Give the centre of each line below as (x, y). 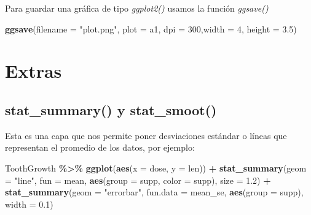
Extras (33, 71)
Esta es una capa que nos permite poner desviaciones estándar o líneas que (146, 135)
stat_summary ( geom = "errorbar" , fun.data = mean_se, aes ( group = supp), (154, 192)
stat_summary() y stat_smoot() (111, 109)
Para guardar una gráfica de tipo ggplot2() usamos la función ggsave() (137, 8)
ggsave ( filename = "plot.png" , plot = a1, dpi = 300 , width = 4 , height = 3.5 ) (151, 28)
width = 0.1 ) (29, 204)
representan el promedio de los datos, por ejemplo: (100, 147)
